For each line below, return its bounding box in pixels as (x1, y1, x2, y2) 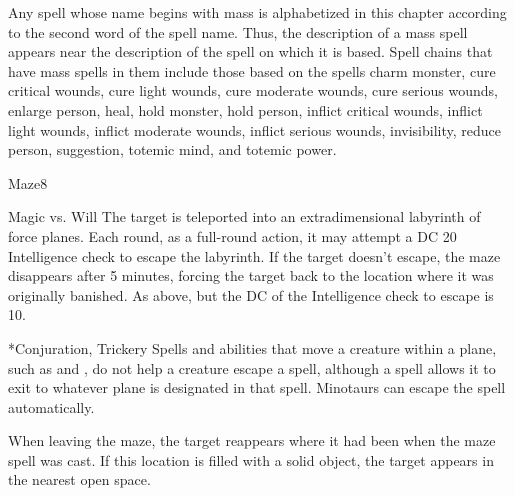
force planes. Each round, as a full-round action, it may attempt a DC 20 (8, 225, 457, 246)
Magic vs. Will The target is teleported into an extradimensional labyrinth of (8, 206, 481, 227)
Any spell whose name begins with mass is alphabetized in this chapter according (8, 2, 507, 22)
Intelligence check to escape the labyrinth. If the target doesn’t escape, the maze (8, 245, 501, 266)
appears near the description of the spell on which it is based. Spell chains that (8, 41, 493, 62)
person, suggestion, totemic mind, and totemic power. (8, 139, 337, 160)
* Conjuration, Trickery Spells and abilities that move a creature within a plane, (8, 337, 497, 358)
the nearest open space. (8, 469, 151, 490)
